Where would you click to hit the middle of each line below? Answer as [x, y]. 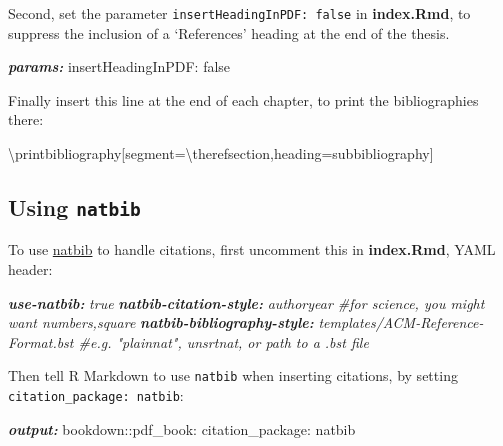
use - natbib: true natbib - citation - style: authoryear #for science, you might [246, 302]
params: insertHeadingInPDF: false [119, 66]
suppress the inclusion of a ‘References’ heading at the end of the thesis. [229, 32]
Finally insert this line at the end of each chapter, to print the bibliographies [243, 99]
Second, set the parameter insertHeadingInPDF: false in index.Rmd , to [239, 13]
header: [30, 269]
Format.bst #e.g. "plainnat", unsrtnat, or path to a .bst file [188, 341]
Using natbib [74, 207]
